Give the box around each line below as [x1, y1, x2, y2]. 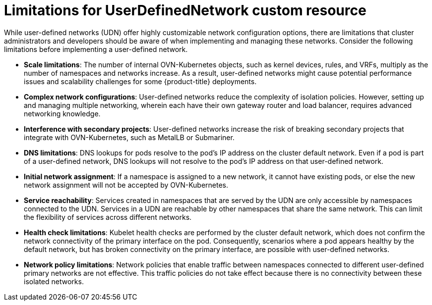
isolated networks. [24, 277, 84, 286]
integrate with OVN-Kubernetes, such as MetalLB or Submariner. [24, 133, 235, 142]
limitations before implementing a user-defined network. [4, 45, 188, 53]
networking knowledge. [24, 109, 101, 118]
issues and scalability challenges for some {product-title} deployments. [24, 77, 257, 86]
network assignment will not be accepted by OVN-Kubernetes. [24, 180, 229, 189]
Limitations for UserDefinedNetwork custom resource [4, 2, 367, 19]
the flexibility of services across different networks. [24, 212, 192, 221]
